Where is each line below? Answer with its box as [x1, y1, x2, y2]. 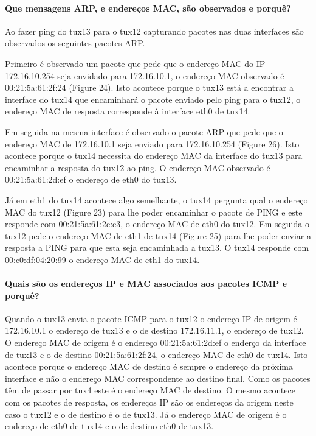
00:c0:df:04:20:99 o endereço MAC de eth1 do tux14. [5, 253, 200, 265]
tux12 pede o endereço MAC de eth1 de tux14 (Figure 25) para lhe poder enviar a [5, 229, 311, 242]
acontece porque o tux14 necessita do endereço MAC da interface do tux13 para [5, 149, 303, 162]
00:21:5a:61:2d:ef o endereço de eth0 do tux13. [5, 173, 177, 186]
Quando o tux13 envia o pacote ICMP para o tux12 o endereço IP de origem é [5, 312, 297, 325]
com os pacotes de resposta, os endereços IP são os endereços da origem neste [5, 396, 294, 409]
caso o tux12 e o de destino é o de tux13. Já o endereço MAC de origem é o [5, 407, 287, 420]
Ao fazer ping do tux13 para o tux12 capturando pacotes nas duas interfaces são [5, 24, 304, 37]
